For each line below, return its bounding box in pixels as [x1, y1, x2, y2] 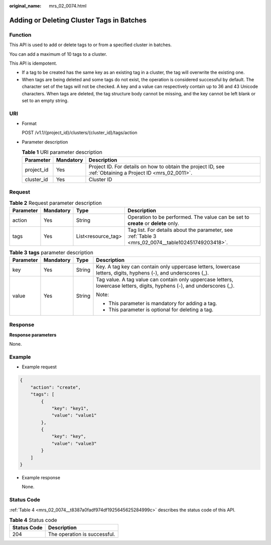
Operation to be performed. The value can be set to [127, 213, 249, 220]
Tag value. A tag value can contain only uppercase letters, [96, 276, 233, 283]
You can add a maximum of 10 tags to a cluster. [9, 51, 107, 57]
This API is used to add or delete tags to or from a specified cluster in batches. [9, 42, 172, 48]
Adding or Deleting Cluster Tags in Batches [9, 16, 147, 25]
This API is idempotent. [9, 60, 57, 66]
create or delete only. [127, 220, 179, 227]
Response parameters [9, 332, 57, 338]
